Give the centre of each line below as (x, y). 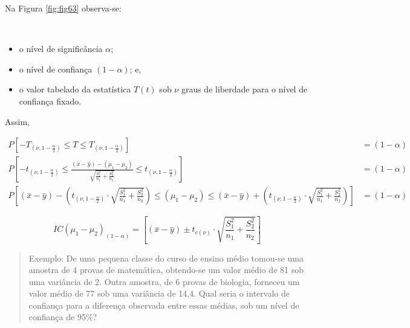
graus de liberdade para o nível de (244, 89)
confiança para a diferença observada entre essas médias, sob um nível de (164, 305)
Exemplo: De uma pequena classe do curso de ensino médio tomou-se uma (166, 258)
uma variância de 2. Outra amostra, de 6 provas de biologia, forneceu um (164, 281)
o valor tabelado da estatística (75, 89)
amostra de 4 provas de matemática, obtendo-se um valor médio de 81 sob (166, 270)
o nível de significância (61, 49)
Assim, (17, 121)
